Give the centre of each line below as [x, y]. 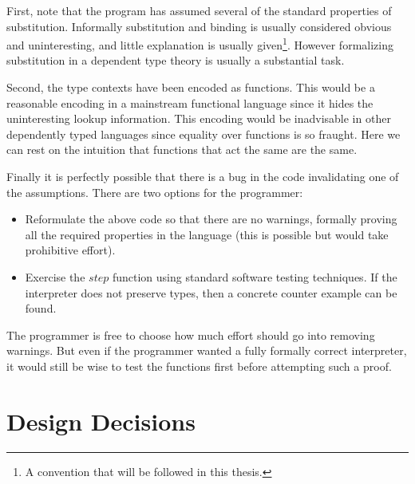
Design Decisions [101, 421]
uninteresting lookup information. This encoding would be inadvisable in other [199, 118]
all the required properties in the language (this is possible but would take [207, 234]
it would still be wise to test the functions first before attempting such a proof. [199, 366]
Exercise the [55, 276]
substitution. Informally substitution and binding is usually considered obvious [199, 26]
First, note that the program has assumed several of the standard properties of [199, 10]
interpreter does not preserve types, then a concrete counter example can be [211, 292]
